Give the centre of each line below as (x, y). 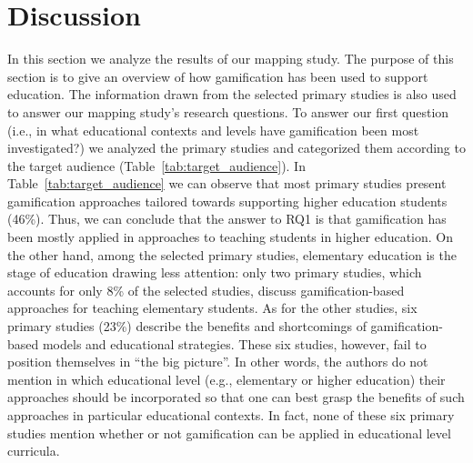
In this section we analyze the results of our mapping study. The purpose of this (231, 59)
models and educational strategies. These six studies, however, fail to (234, 343)
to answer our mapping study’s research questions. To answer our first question (228, 111)
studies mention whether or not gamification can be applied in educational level (229, 433)
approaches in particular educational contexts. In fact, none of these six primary (231, 415)
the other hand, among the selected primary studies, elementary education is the (232, 254)
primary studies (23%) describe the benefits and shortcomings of (187, 326)
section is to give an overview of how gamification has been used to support (218, 76)
